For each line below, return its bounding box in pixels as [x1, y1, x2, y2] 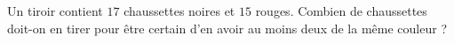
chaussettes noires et [123, 2, 235, 19]
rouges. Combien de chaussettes [255, 2, 427, 19]
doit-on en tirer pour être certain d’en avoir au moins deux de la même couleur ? [7, 18, 447, 37]
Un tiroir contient [7, 2, 103, 19]
